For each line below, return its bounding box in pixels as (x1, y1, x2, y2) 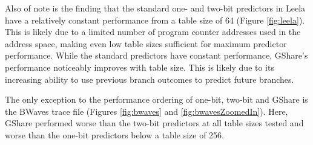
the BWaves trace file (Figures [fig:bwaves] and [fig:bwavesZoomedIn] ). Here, (5, 105, 288, 117)
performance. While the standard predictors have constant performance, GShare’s (5, 49, 308, 62)
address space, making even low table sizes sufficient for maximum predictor (5, 37, 287, 50)
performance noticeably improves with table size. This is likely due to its (5, 60, 274, 73)
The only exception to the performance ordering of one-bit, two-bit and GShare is (5, 93, 308, 106)
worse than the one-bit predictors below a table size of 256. (5, 128, 224, 141)
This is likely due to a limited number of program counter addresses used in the (5, 25, 301, 38)
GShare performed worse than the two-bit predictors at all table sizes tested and (5, 117, 304, 129)
